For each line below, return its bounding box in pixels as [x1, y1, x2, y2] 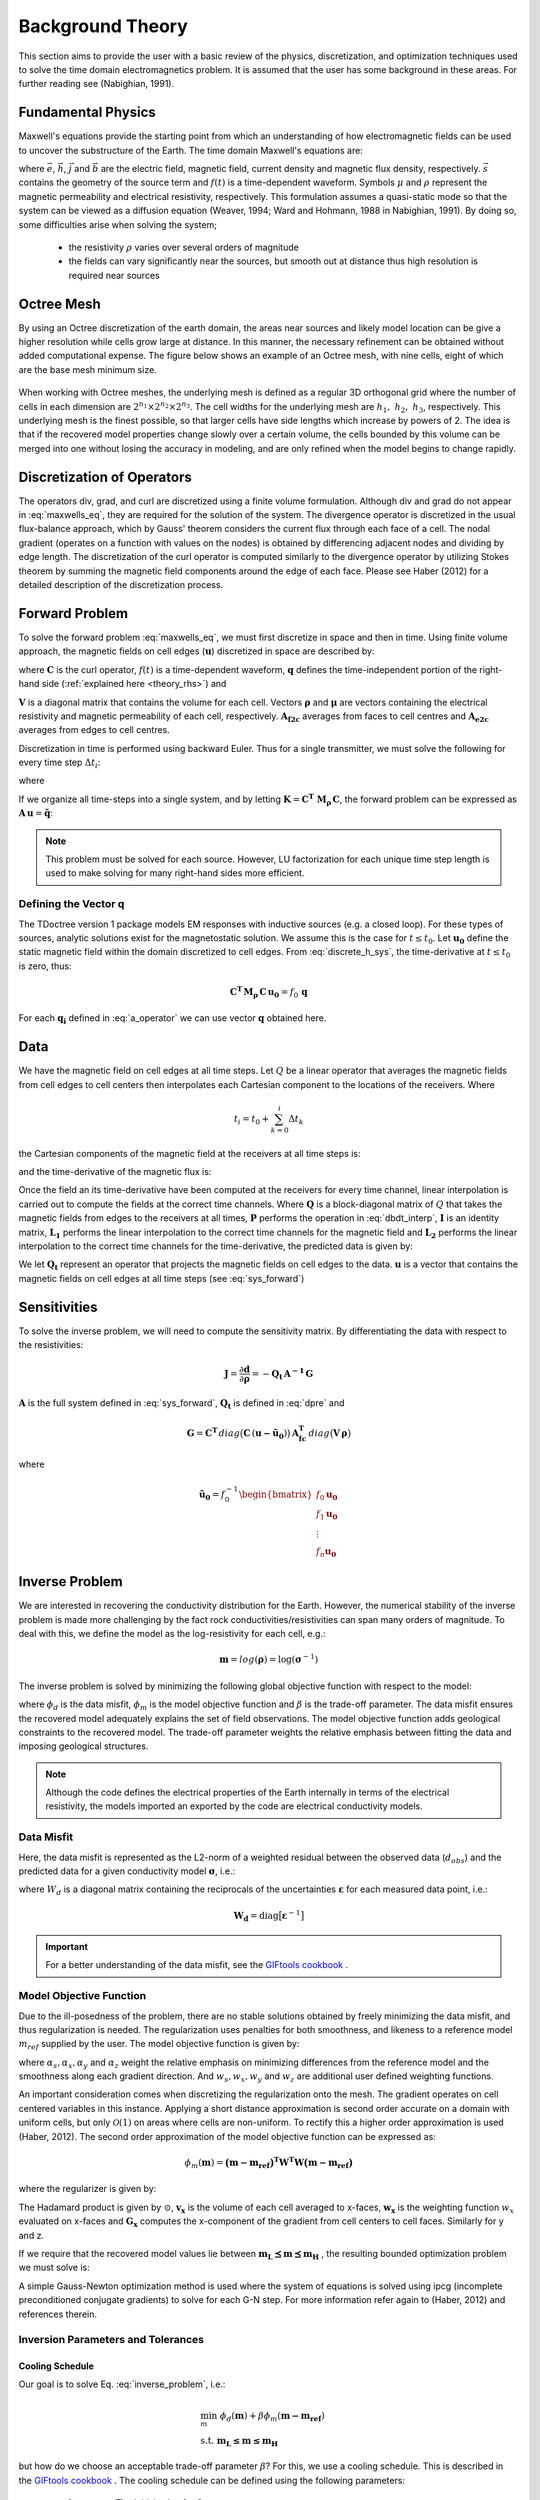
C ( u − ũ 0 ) [243, 1428, 288, 1441]
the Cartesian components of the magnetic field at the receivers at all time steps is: [18, 1147, 361, 1159]
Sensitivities [18, 1298, 99, 1315]
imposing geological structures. [18, 1740, 149, 1752]
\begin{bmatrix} [238, 1488, 313, 1500]
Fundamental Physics [18, 104, 157, 121]
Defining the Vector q [18, 897, 125, 911]
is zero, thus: [18, 960, 72, 972]
